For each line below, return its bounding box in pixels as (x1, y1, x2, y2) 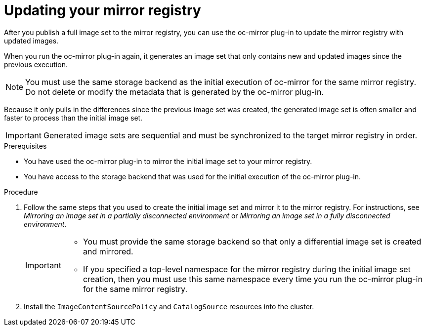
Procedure (4, 187, 38, 196)
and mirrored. (83, 246, 133, 256)
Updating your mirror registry (4, 2, 201, 19)
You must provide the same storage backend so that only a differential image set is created (83, 236, 422, 247)
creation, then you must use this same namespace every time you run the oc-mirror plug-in (83, 274, 423, 284)
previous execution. (4, 60, 68, 69)
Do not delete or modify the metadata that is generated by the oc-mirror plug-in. (25, 86, 324, 97)
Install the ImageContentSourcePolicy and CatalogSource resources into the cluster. (24, 302, 314, 311)
